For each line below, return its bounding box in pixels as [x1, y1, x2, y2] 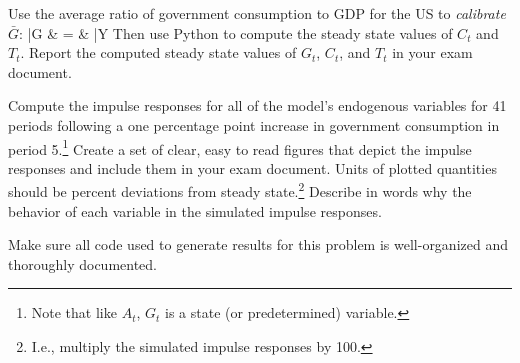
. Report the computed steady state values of [20, 42, 297, 63]
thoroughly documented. [8, 253, 158, 274]
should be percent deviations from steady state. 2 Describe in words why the [8, 178, 472, 202]
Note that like [31, 302, 117, 323]
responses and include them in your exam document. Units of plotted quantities [8, 157, 497, 178]
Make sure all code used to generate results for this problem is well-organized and [8, 234, 508, 255]
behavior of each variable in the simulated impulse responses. [8, 200, 382, 221]
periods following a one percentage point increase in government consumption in [8, 114, 500, 135]
